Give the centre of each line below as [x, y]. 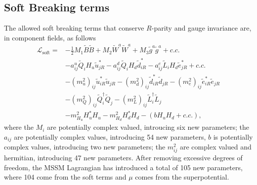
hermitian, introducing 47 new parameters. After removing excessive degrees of [123, 158]
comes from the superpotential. [182, 177]
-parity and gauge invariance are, [201, 28]
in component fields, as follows [50, 37]
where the [19, 127]
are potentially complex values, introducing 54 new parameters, [110, 136]
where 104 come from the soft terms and [65, 177]
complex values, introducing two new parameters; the [85, 147]
